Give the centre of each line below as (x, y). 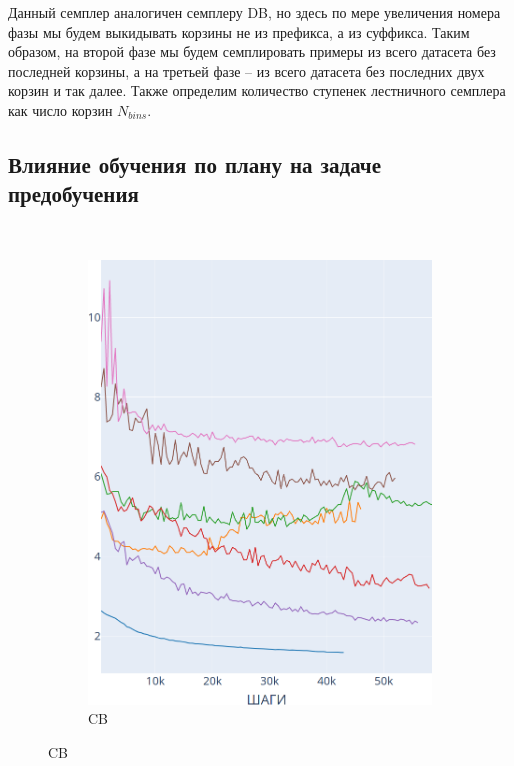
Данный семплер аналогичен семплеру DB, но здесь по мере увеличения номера (254, 12)
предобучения (73, 193)
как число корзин (60, 109)
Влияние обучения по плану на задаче (194, 163)
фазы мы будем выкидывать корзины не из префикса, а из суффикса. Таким (239, 31)
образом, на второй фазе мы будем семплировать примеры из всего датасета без (252, 51)
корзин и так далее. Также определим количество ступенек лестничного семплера (257, 90)
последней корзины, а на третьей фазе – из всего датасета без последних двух (246, 70)
